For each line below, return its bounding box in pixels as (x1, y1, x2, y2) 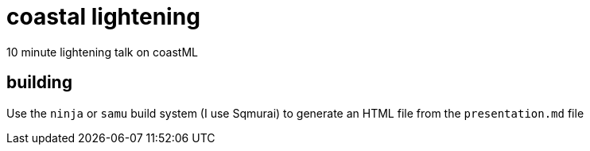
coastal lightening (6, 3, 200, 30)
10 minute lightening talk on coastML (6, 45, 198, 59)
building (6, 72, 72, 93)
